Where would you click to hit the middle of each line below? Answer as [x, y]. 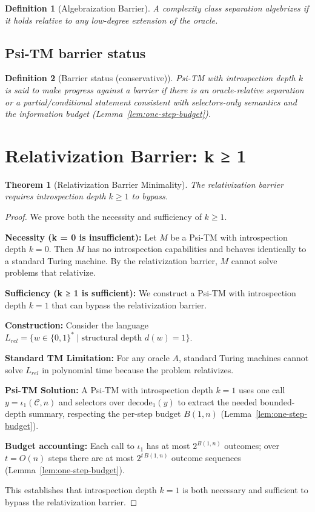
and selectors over [92, 401]
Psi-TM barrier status [75, 52]
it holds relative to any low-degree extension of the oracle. [111, 20]
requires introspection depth [55, 196]
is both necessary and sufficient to [245, 490]
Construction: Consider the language [77, 325]
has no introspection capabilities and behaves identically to [197, 249]
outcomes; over [252, 446]
